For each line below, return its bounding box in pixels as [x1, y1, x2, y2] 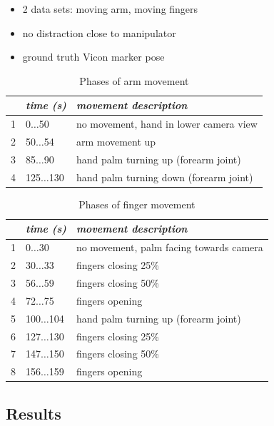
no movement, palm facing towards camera [76, 240, 263, 255]
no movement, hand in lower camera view [76, 116, 258, 131]
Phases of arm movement [79, 73, 189, 88]
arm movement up [76, 134, 156, 149]
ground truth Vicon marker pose [22, 49, 165, 64]
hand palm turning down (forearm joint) [76, 169, 253, 184]
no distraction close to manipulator [22, 25, 176, 40]
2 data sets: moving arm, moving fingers [22, 1, 198, 16]
